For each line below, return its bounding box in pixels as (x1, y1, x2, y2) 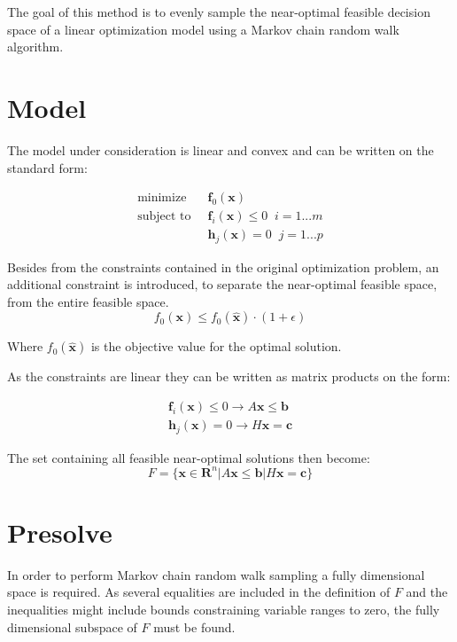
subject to (137, 210, 191, 223)
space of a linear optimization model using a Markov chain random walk (7, 20, 399, 38)
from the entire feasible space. (7, 292, 169, 310)
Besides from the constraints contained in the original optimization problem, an (7, 257, 439, 276)
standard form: (7, 158, 88, 176)
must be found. (153, 617, 236, 636)
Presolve (7, 513, 112, 550)
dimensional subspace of (7, 617, 137, 636)
